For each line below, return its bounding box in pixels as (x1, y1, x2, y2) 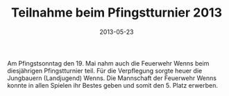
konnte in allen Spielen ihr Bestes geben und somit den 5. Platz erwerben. (7, 81, 219, 89)
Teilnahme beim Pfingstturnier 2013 (11, 5, 222, 21)
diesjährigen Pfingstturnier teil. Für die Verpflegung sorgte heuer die (7, 66, 203, 75)
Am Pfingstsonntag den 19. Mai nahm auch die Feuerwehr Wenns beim (7, 59, 210, 67)
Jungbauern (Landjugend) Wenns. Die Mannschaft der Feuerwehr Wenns (7, 74, 217, 82)
